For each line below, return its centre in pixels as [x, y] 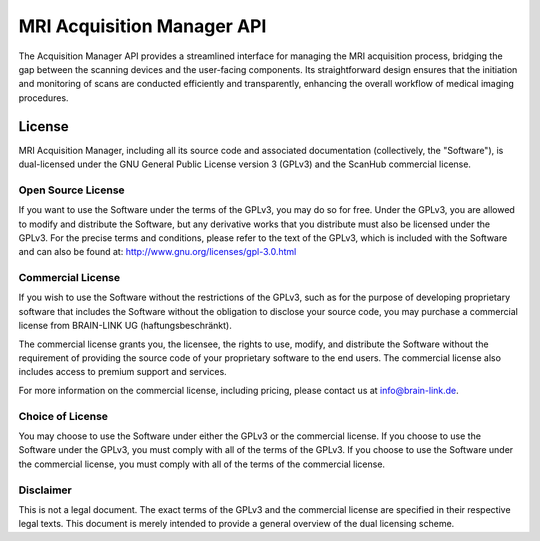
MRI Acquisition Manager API [142, 26]
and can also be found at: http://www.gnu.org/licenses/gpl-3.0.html [157, 252]
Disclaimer [45, 490]
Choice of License [63, 416]
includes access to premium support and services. [122, 372]
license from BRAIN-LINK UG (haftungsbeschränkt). [125, 326]
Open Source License [71, 190]
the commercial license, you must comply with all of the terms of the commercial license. [201, 464]
